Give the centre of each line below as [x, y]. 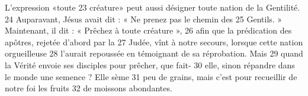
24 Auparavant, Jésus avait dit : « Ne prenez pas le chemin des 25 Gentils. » [144, 19]
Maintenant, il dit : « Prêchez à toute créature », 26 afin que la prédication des [148, 30]
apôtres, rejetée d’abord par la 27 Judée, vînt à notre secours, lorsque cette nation [154, 42]
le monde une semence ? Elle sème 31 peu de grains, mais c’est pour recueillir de [151, 76]
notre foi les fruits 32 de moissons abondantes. [89, 88]
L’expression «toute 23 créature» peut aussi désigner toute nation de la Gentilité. [153, 7]
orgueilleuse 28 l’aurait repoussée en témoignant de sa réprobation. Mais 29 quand [154, 53]
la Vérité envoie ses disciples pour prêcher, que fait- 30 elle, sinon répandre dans [150, 64]
